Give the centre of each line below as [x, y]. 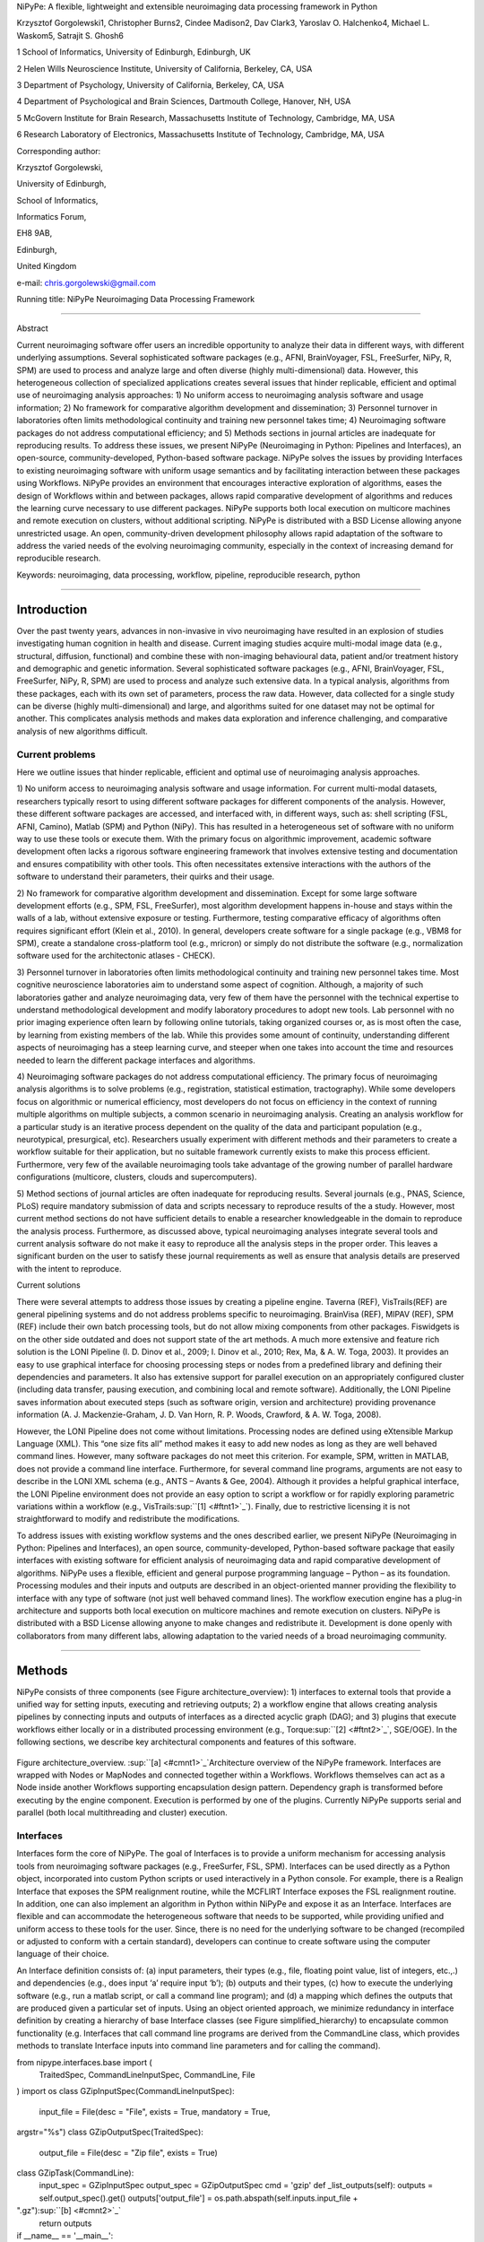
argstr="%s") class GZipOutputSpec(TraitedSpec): [110, 2132]
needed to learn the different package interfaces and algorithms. [136, 1060]
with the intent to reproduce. [69, 1268]
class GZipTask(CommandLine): [75, 2172]
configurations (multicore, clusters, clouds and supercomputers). [137, 1177]
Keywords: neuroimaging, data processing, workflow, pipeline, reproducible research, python [188, 575]
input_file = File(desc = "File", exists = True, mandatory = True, [155, 2111]
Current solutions [48, 1285]
